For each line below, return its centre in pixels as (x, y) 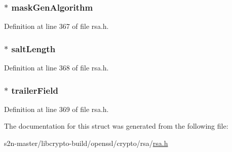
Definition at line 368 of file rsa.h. (56, 68)
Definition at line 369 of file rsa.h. (56, 109)
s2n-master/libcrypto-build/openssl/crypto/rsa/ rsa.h (86, 143)
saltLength (33, 48)
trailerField (35, 90)
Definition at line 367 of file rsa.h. (56, 26)
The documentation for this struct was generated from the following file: (116, 126)
